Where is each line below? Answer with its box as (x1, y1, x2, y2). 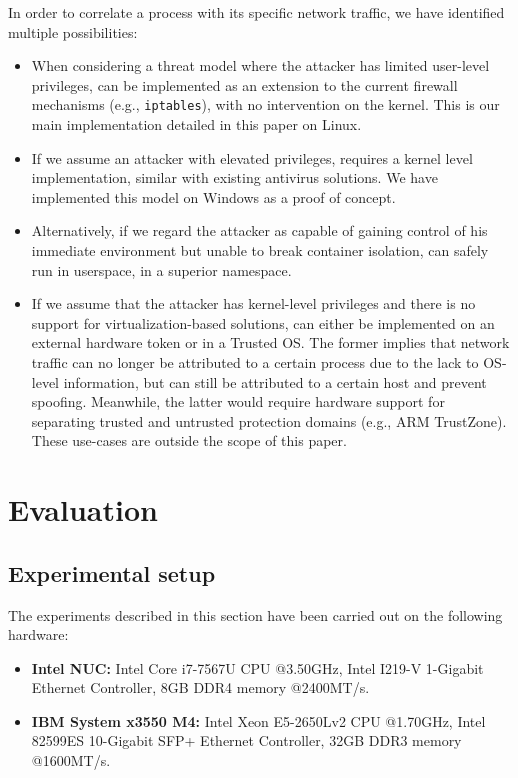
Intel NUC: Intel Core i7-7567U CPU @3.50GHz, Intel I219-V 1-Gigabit (31, 657, 484, 678)
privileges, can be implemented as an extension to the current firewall (31, 74, 458, 95)
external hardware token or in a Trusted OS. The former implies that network (31, 332, 510, 353)
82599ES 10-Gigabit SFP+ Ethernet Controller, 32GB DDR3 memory (31, 730, 462, 751)
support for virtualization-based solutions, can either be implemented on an (31, 312, 495, 333)
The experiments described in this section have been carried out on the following (8, 604, 503, 625)
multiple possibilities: (8, 21, 138, 42)
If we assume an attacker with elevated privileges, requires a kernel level (31, 147, 473, 168)
